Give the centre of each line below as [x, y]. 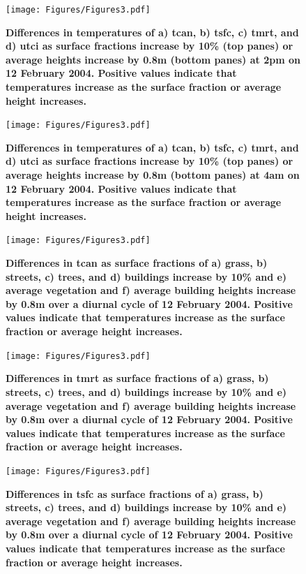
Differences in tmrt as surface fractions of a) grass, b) [137, 378]
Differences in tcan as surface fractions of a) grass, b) [137, 263]
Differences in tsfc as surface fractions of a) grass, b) [135, 493]
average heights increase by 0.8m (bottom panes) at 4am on [153, 175]
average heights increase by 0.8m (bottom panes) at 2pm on [153, 59]
